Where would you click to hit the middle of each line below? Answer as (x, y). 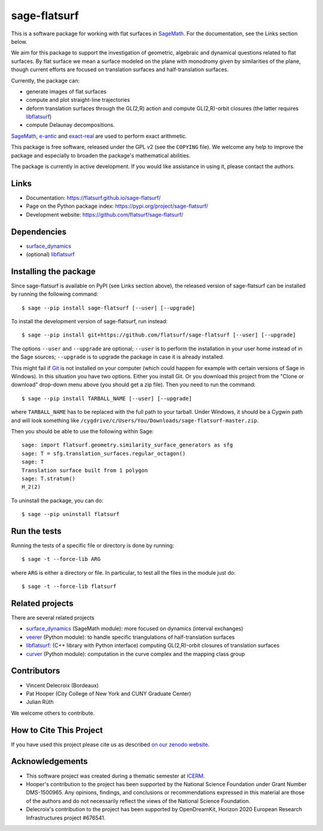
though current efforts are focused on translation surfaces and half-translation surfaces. (120, 69)
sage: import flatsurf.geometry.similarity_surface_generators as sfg (127, 445)
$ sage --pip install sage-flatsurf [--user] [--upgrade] (109, 308)
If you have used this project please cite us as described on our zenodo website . (110, 744)
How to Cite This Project (57, 730)
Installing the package (53, 272)
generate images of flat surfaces (66, 91)
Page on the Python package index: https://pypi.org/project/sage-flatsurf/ (117, 206)
